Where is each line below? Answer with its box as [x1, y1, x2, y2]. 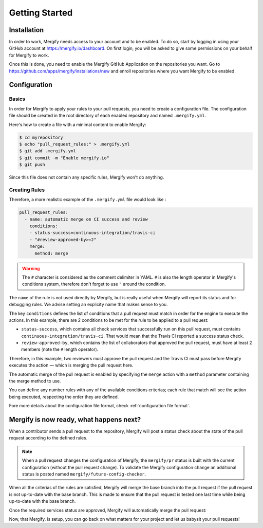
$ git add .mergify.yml [19, 148, 76, 154]
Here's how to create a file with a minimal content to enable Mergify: [9, 122, 146, 127]
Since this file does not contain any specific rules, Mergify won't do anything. [9, 174, 164, 180]
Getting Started [9, 7, 73, 18]
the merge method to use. [9, 378, 61, 384]
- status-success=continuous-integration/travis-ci [29, 230, 156, 236]
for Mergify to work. [9, 52, 49, 58]
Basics [9, 95, 25, 102]
